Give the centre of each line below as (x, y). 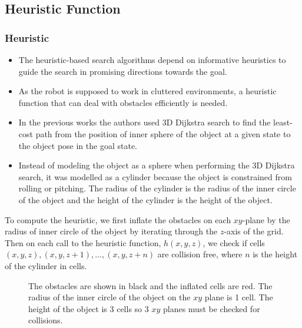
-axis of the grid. (254, 231)
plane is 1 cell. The (239, 297)
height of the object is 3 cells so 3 (89, 308)
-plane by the (266, 219)
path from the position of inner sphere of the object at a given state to (163, 133)
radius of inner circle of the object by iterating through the (111, 231)
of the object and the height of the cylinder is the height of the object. (145, 199)
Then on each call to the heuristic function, (83, 242)
